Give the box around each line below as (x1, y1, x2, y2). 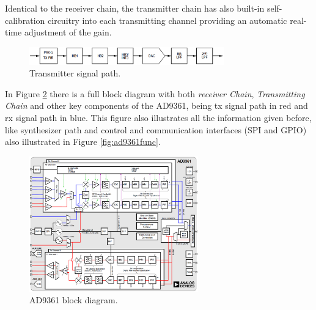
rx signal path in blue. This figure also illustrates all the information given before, (5, 111, 312, 124)
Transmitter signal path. (29, 67, 121, 79)
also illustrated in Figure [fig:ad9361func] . (5, 135, 161, 148)
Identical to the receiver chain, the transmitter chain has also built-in (5, 2, 265, 14)
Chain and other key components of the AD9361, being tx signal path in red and (5, 99, 308, 112)
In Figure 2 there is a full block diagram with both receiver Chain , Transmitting (5, 87, 305, 100)
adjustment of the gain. (24, 26, 112, 39)
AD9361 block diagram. (29, 293, 118, 306)
